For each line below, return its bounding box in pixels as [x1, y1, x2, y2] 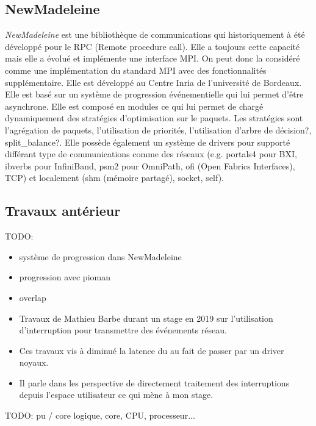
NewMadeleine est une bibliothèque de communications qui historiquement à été [5, 28, 305, 41]
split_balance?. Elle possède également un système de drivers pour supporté [5, 135, 290, 148]
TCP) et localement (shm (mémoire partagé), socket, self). [5, 171, 224, 184]
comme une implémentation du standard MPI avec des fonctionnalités [5, 63, 267, 76]
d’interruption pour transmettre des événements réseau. [19, 324, 227, 336]
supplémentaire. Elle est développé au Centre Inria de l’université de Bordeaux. [5, 76, 302, 88]
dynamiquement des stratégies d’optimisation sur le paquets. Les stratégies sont [5, 112, 303, 124]
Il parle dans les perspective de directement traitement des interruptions [19, 376, 290, 389]
